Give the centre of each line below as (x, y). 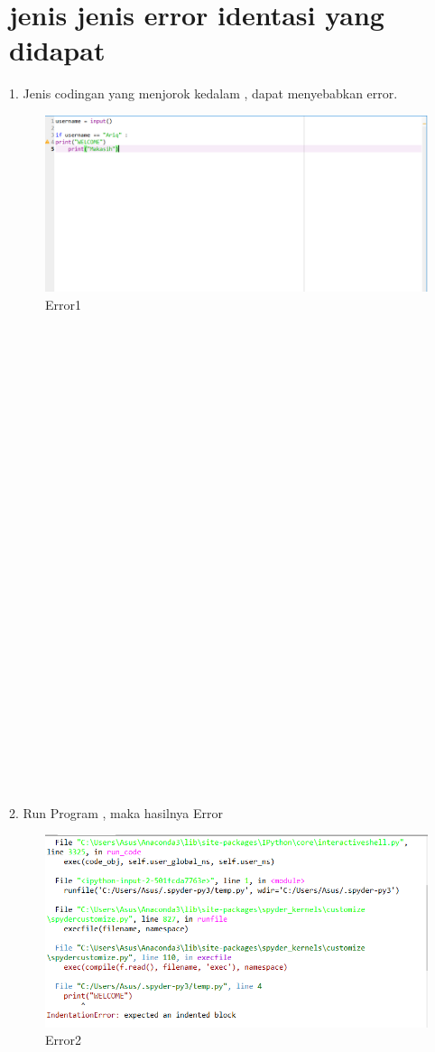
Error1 (63, 304)
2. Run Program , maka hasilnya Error (116, 812)
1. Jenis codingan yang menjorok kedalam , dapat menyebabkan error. (204, 93)
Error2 (63, 1040)
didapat (57, 50)
